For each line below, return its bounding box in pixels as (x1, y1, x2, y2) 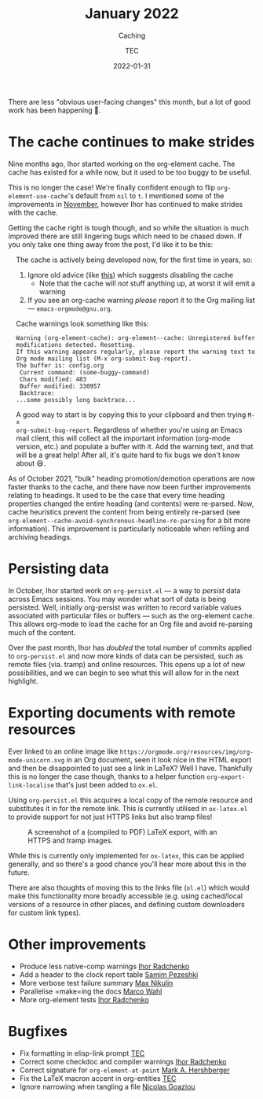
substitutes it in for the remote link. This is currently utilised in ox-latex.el (8, 803, 248, 813)
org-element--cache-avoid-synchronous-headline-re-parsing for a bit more (8, 515, 251, 525)
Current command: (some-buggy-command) (19, 368, 151, 376)
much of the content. (8, 627, 76, 637)
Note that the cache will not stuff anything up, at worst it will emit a (38, 278, 256, 288)
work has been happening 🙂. (8, 105, 101, 115)
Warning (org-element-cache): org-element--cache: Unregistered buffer (16, 334, 255, 342)
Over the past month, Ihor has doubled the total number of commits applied (8, 643, 253, 652)
